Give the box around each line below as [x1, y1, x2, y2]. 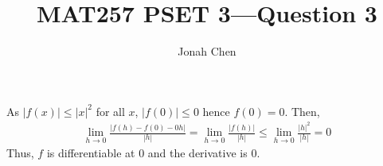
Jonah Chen [178, 43, 236, 60]
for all [96, 102, 125, 119]
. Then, [284, 102, 320, 119]
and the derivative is [147, 145, 248, 161]
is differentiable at [46, 145, 135, 161]
